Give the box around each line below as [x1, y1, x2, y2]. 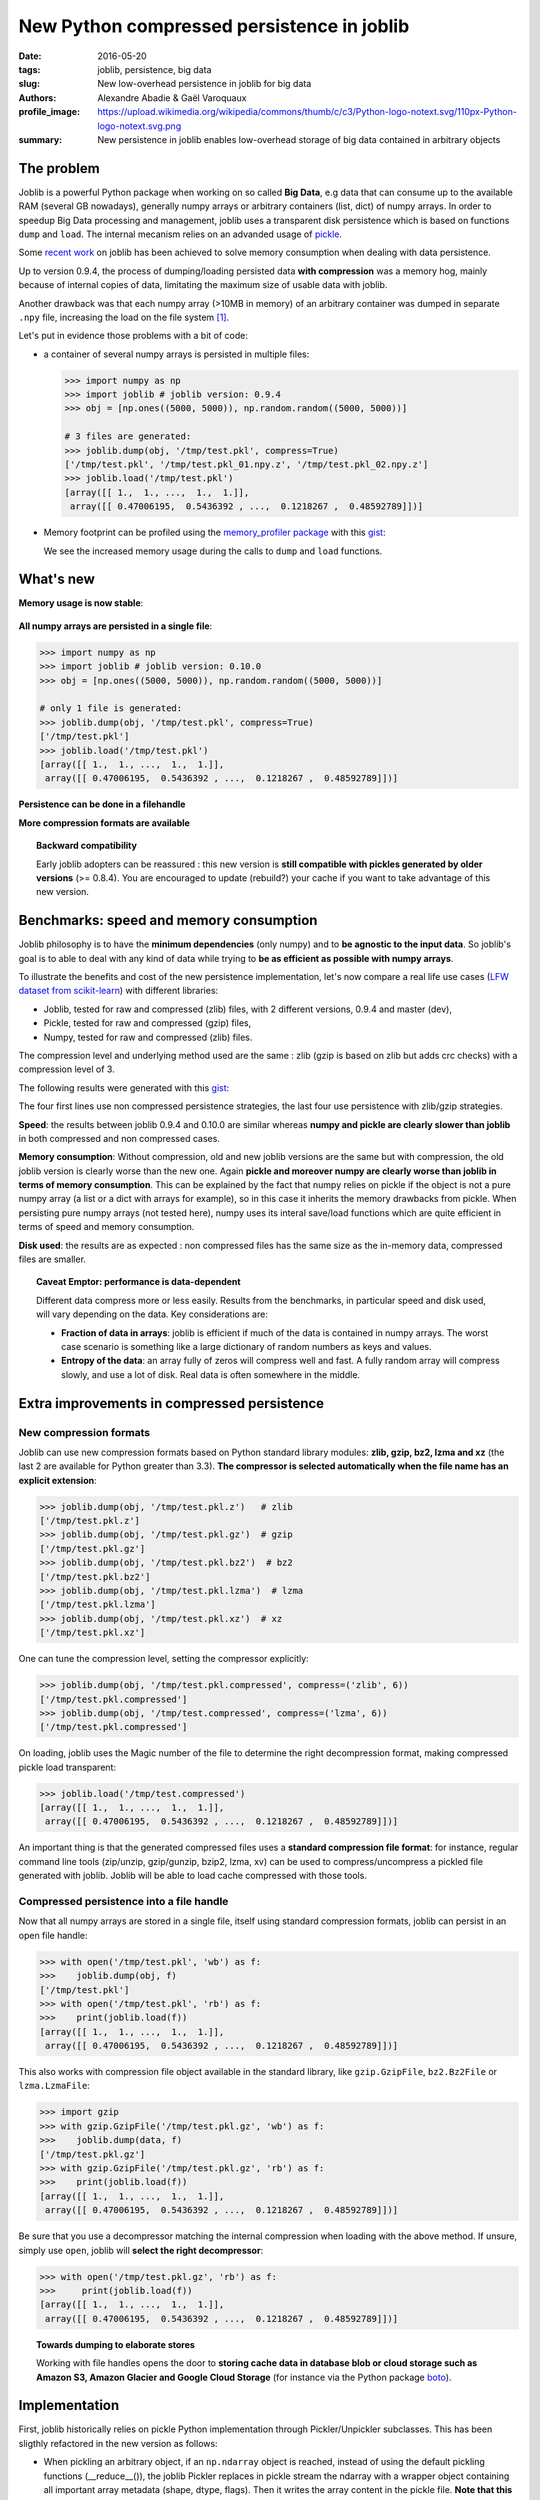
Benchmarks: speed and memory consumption [18, 912, 318, 929]
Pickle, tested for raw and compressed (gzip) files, [43, 1017, 252, 1029]
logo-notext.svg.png [97, 120, 182, 132]
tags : [18, 63, 41, 75]
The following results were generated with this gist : [18, 1081, 230, 1094]
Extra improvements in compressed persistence [18, 1395, 325, 1412]
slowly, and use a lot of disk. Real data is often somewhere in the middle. [61, 1368, 360, 1380]
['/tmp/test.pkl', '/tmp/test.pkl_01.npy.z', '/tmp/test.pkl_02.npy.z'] [64, 459, 429, 470]
